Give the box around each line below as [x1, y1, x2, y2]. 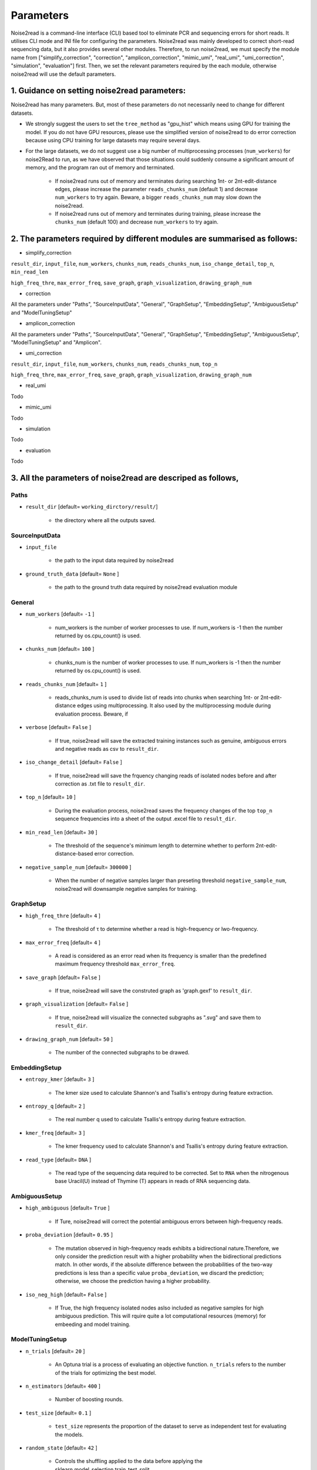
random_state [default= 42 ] [25, 1444, 98, 1451]
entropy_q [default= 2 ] [25, 1102, 85, 1110]
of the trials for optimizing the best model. [55, 1369, 157, 1376]
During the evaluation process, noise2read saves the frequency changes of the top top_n [55, 807, 273, 814]
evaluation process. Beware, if [55, 710, 129, 717]
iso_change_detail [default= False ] [25, 759, 123, 766]
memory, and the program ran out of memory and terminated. [25, 164, 175, 171]
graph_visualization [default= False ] [25, 1000, 129, 1008]
